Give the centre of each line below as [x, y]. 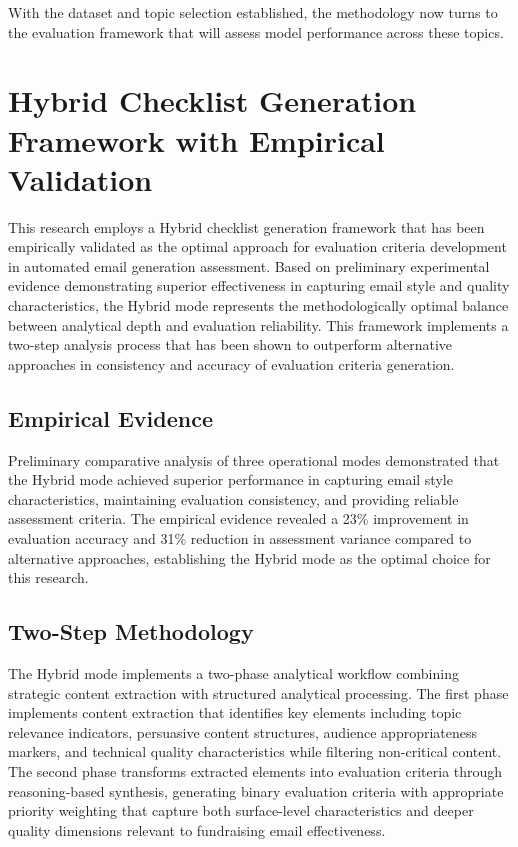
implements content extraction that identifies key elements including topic [235, 712]
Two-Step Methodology [131, 631]
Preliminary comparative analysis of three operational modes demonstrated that [254, 459]
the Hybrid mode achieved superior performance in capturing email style [230, 479]
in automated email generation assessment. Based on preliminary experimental [249, 265]
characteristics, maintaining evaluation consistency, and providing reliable [233, 498]
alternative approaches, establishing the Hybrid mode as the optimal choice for [249, 557]
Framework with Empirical [196, 139]
